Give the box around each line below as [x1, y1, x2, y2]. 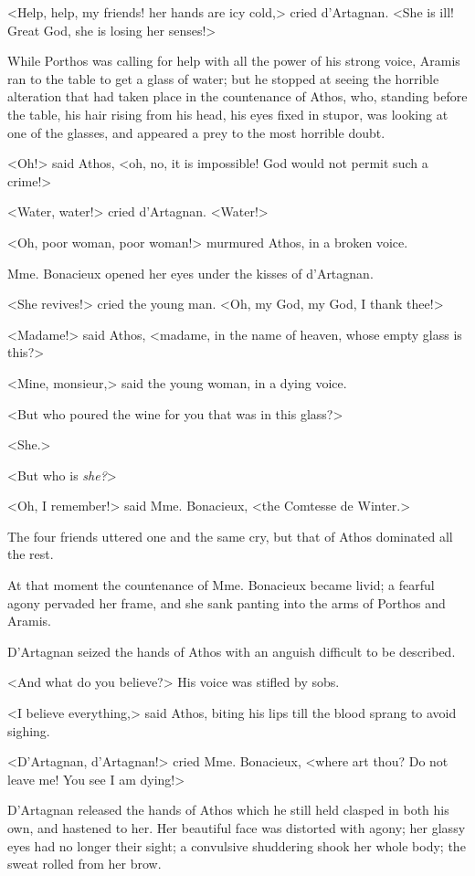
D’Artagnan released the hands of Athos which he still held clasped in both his [7, 800, 449, 819]
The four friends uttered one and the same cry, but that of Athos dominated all [7, 526, 453, 545]
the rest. [7, 544, 54, 564]
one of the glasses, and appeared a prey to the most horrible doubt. [7, 122, 385, 142]
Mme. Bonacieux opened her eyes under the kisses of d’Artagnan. [7, 263, 374, 282]
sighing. [7, 721, 50, 740]
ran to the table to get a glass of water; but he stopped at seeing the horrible [7, 69, 439, 88]
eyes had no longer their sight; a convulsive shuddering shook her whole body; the [7, 836, 466, 855]
